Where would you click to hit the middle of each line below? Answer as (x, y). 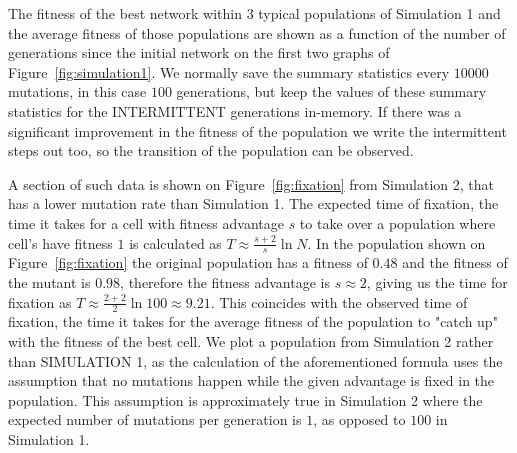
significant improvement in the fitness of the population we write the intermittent (257, 130)
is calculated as (175, 242)
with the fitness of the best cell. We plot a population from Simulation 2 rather (251, 340)
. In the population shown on (396, 242)
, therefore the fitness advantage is (225, 281)
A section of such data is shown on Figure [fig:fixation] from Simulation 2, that (251, 183)
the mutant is (49, 281)
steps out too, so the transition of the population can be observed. (211, 150)
